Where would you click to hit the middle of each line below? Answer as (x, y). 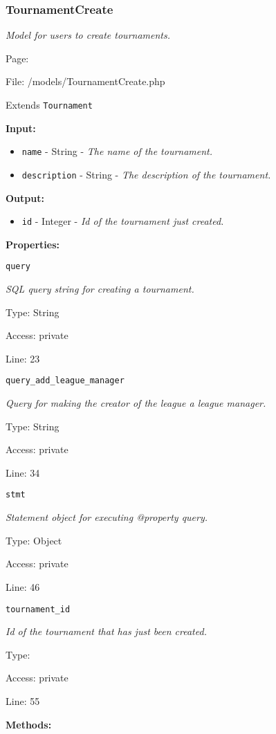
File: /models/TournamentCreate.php (85, 81)
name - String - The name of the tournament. (117, 151)
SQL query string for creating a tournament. (100, 289)
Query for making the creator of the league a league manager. (136, 403)
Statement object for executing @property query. (107, 517)
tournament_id (38, 609)
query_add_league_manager (65, 381)
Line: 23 (23, 358)
